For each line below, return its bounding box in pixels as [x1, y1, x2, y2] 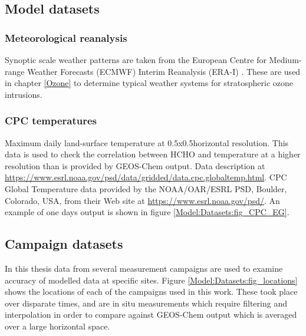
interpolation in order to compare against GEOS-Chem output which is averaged [5, 308, 297, 321]
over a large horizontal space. [5, 319, 110, 332]
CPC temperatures [5, 113, 97, 128]
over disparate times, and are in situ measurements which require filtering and [5, 297, 287, 309]
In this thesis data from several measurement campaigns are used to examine [5, 262, 283, 274]
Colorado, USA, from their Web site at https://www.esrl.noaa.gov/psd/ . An [5, 194, 280, 206]
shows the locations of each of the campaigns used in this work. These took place [5, 285, 298, 298]
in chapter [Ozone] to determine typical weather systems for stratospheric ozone [5, 77, 294, 89]
